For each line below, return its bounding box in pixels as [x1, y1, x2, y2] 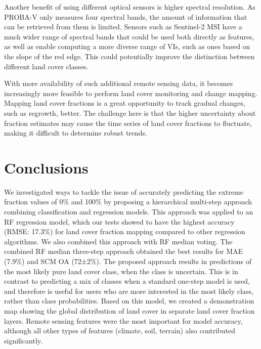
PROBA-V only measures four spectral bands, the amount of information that [4, 11, 247, 22]
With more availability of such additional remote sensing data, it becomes [4, 78, 233, 89]
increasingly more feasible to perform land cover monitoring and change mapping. [4, 88, 257, 98]
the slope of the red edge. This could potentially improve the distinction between [4, 51, 255, 61]
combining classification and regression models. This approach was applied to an [4, 206, 253, 217]
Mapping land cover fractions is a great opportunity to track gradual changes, [4, 98, 245, 108]
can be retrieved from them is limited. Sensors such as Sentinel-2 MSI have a [4, 21, 242, 32]
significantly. [4, 335, 42, 345]
